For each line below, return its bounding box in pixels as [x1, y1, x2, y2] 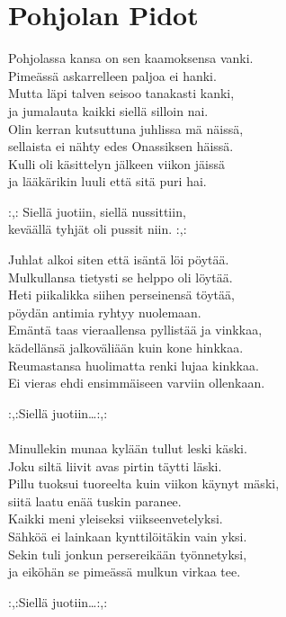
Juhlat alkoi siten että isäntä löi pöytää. [8, 250, 229, 269]
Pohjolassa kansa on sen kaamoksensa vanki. [8, 49, 254, 67]
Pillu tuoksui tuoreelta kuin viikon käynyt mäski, [8, 474, 280, 493]
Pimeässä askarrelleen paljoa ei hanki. [8, 66, 217, 85]
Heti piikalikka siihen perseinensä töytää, [8, 285, 235, 304]
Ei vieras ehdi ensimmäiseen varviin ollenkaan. [8, 373, 265, 392]
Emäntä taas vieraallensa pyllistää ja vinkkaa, [8, 320, 263, 339]
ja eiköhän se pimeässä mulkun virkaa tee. [8, 562, 241, 581]
